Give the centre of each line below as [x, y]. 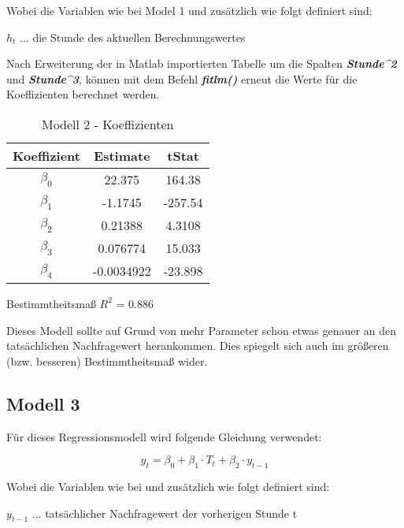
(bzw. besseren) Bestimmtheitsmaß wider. [107, 361]
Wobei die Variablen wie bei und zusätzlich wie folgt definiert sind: [168, 486]
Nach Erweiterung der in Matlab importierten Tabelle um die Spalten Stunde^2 [202, 63]
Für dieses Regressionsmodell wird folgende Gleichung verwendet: [164, 436]
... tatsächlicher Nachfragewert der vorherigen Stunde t [165, 513]
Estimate [122, 155]
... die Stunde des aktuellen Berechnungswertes [133, 37]
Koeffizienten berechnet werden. [83, 94]
